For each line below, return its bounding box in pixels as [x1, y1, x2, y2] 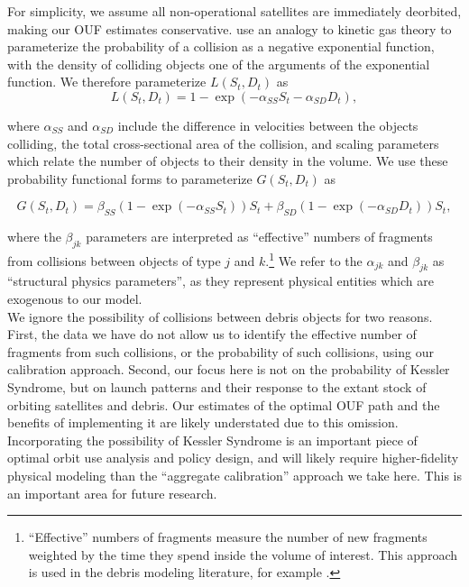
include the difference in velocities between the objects [117, 115, 418, 134]
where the [7, 227, 61, 246]
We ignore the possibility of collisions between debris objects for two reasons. [7, 307, 433, 326]
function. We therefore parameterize [7, 72, 207, 91]
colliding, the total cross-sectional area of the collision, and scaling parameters [7, 133, 439, 152]
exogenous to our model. [7, 289, 143, 307]
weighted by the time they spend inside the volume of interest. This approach [28, 545, 457, 564]
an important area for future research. [7, 483, 217, 502]
